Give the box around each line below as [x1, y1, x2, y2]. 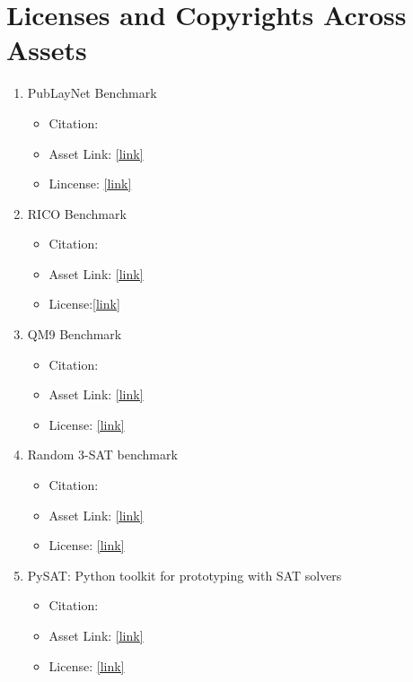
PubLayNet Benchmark [27, 83, 157, 102]
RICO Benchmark [27, 204, 127, 223]
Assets [6, 31, 87, 68]
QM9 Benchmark [27, 325, 122, 344]
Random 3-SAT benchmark [27, 445, 178, 464]
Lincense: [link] [48, 174, 132, 193]
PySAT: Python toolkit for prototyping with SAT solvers [27, 565, 342, 584]
